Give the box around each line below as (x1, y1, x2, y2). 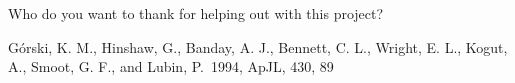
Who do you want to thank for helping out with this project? (8, 3, 384, 23)
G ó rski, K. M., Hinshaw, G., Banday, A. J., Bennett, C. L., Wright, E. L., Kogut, (8, 36, 508, 57)
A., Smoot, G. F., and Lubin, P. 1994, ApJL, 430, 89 (8, 56, 334, 77)
